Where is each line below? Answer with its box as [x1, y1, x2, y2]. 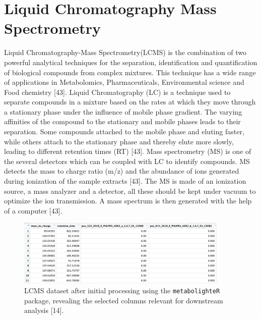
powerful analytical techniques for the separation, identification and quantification [4, 57, 257, 67]
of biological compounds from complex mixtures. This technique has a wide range [4, 67, 256, 77]
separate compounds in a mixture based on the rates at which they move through [4, 96, 256, 107]
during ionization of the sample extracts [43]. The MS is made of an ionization [4, 176, 246, 186]
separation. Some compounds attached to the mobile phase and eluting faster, [4, 126, 244, 137]
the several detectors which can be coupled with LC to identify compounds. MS [4, 155, 250, 166]
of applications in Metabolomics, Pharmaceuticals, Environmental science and [4, 77, 244, 87]
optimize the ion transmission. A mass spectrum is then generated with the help [4, 195, 252, 206]
